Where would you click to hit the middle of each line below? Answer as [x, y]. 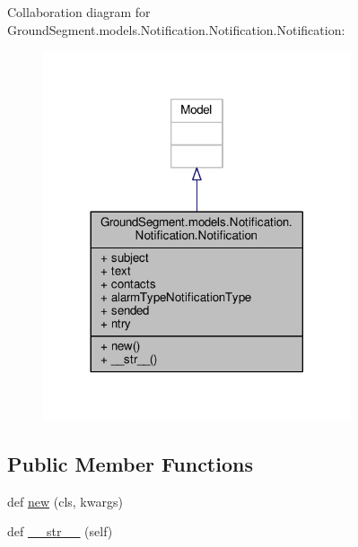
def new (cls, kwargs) [65, 501]
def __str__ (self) [60, 531]
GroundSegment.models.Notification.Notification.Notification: [176, 29]
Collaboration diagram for [79, 12]
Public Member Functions [130, 463]
